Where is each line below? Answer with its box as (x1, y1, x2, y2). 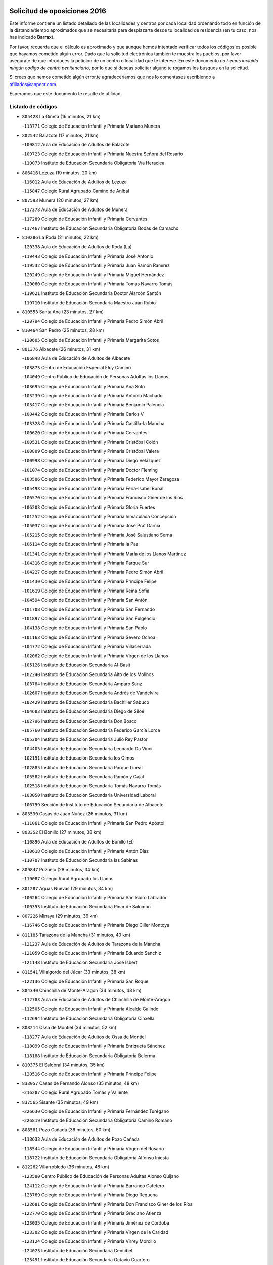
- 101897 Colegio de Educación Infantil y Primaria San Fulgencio (22, 615, 156, 622)
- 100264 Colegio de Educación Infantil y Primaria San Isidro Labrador (22, 894, 167, 900)
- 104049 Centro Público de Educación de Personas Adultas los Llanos (22, 374, 169, 380)
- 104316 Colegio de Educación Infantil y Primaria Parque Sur (22, 560, 149, 566)
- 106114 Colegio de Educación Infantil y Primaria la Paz (22, 541, 139, 547)
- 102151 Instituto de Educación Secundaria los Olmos (22, 755, 135, 761)
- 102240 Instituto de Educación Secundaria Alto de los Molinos (22, 671, 154, 678)
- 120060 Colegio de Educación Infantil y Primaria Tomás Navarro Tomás (22, 281, 173, 287)
